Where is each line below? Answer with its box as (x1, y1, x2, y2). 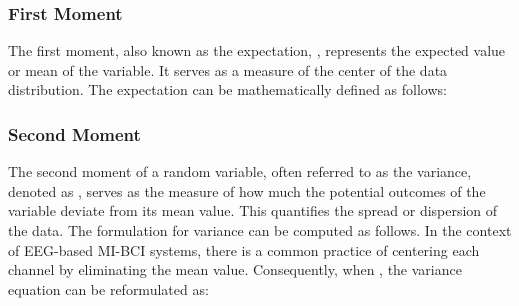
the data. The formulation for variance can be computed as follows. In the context (8, 220, 512, 240)
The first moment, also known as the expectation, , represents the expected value (8, 40, 506, 61)
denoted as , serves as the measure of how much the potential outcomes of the (8, 180, 486, 201)
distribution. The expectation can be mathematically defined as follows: (8, 79, 447, 100)
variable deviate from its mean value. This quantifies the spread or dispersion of (8, 200, 498, 221)
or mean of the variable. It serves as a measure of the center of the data (8, 59, 448, 80)
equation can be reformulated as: (8, 278, 209, 299)
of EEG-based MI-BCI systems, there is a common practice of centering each (8, 239, 480, 260)
